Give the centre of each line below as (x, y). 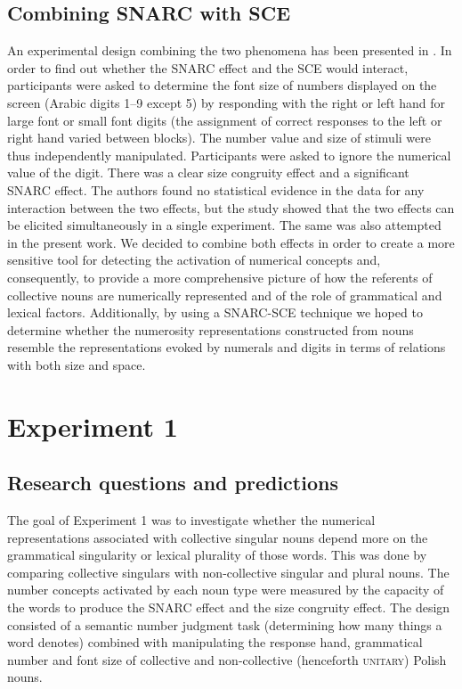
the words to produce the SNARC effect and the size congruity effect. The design (229, 607)
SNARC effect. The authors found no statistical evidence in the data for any (216, 189)
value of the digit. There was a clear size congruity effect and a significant (208, 172)
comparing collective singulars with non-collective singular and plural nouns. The (228, 572)
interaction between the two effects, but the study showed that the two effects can (231, 207)
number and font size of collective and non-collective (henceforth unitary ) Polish (227, 659)
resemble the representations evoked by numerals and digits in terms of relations (227, 347)
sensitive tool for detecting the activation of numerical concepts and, (194, 260)
